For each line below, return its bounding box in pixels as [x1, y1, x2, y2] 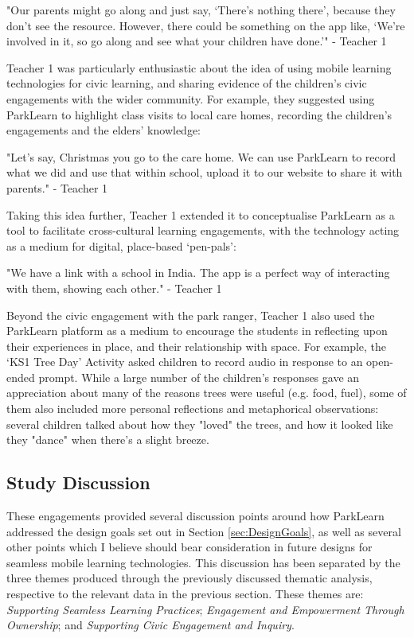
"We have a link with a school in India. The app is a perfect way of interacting [6, 264, 390, 281]
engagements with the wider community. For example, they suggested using [6, 90, 375, 107]
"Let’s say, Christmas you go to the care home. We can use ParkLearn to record [6, 148, 396, 165]
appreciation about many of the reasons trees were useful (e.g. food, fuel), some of [6, 384, 407, 401]
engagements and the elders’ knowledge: [6, 122, 201, 138]
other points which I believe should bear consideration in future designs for [6, 539, 373, 555]
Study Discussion [6, 470, 150, 495]
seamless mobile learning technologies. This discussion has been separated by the [6, 554, 400, 570]
